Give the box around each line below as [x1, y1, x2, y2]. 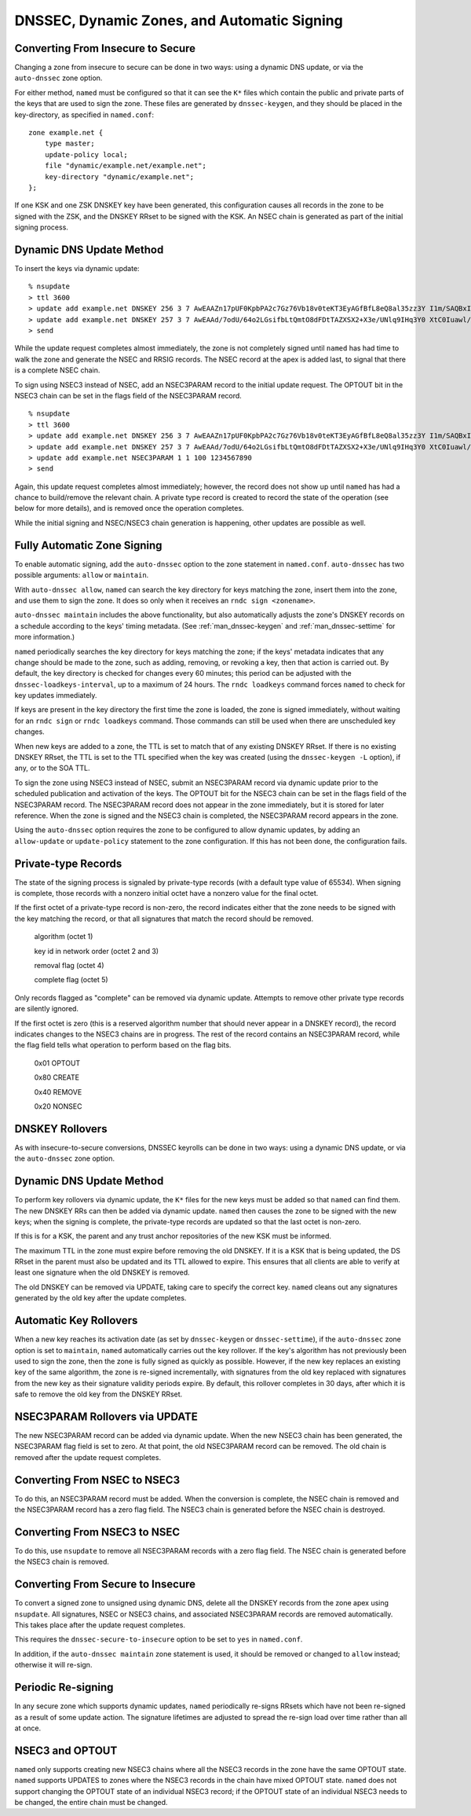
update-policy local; [44, 150, 129, 159]
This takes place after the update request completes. [14, 1620, 186, 1630]
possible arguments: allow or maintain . [14, 570, 149, 580]
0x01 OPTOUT [34, 1058, 81, 1068]
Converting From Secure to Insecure [14, 1578, 196, 1591]
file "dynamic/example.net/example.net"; [44, 161, 207, 171]
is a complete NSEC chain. [14, 365, 100, 375]
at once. [14, 1723, 42, 1733]
